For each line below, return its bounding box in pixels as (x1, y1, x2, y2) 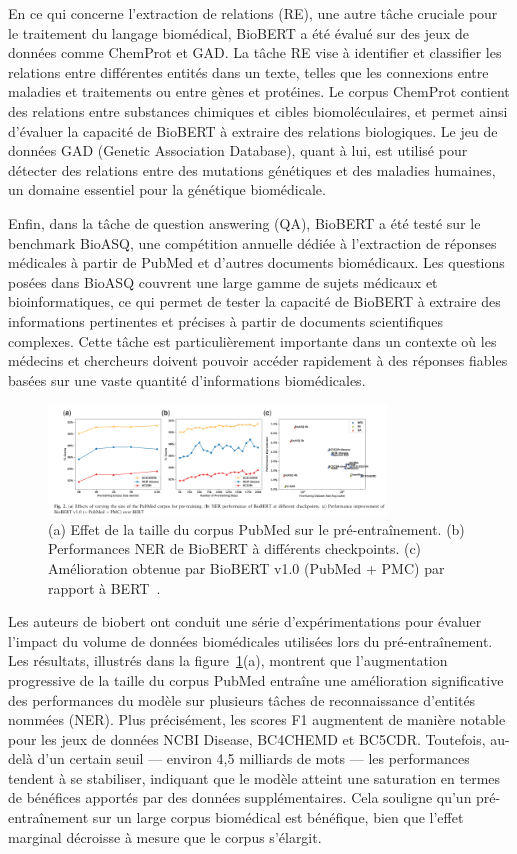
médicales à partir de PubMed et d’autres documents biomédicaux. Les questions (8, 252, 505, 273)
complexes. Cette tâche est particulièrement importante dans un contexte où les (8, 330, 497, 351)
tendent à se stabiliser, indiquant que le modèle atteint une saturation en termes (8, 767, 501, 788)
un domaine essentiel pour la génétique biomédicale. (8, 179, 326, 200)
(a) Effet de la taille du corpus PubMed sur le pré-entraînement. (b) (48, 518, 465, 539)
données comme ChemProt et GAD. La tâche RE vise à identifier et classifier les (8, 42, 502, 63)
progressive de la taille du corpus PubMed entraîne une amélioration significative (8, 669, 504, 690)
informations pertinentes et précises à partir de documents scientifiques (8, 310, 444, 331)
